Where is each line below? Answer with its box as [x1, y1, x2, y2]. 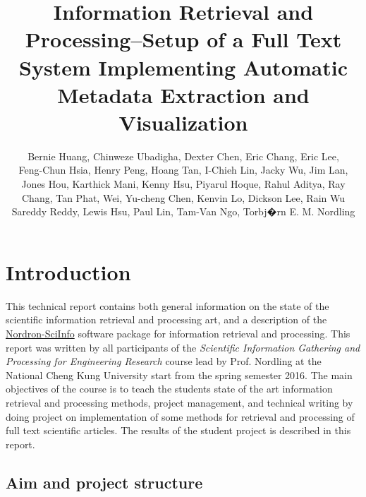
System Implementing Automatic [19, 52, 348, 81]
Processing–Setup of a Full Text [25, 25, 342, 54]
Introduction [6, 257, 131, 286]
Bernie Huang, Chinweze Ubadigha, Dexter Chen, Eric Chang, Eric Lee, [28, 148, 339, 163]
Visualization [118, 107, 248, 136]
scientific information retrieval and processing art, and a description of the [6, 312, 327, 327]
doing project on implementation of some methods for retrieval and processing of [6, 409, 355, 424]
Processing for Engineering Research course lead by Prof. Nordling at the [6, 354, 322, 369]
